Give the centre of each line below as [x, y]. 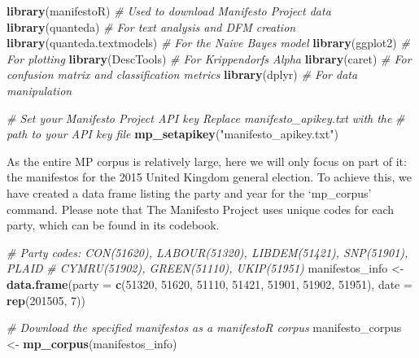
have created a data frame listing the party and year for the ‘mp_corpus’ [189, 192]
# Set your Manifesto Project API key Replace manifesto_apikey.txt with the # [206, 118]
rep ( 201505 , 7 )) [46, 300]
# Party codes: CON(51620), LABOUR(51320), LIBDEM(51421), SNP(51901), [207, 252]
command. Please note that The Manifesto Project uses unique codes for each [201, 209]
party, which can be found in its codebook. [113, 225]
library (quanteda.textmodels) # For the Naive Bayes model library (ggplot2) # [208, 43]
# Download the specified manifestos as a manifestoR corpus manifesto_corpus [204, 327]
